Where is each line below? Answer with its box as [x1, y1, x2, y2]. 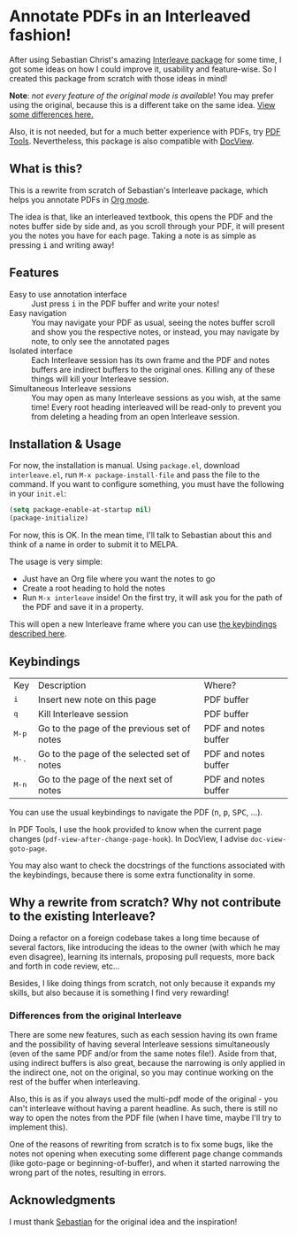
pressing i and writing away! [9, 239, 115, 250]
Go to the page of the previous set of [38, 722, 191, 734]
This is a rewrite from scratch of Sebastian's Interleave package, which [9, 184, 268, 196]
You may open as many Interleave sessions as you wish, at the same [31, 392, 281, 403]
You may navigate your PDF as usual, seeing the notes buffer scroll [31, 317, 276, 328]
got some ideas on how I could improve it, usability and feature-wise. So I [9, 64, 277, 74]
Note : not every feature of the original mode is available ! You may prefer [9, 90, 274, 101]
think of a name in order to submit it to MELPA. [9, 539, 179, 550]
